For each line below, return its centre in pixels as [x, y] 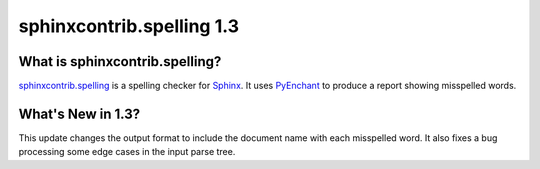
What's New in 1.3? [79, 113]
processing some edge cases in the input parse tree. [127, 152]
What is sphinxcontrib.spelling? [120, 61]
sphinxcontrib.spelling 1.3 [129, 26]
